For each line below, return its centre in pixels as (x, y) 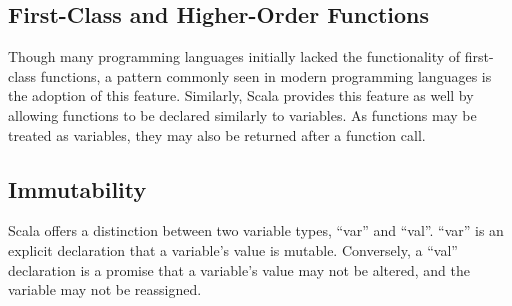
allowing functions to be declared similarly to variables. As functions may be (242, 114)
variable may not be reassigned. (105, 289)
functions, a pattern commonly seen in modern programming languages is (266, 75)
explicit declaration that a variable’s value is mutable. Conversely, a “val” (233, 249)
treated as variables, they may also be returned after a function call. (217, 134)
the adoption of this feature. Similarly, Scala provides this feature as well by (241, 95)
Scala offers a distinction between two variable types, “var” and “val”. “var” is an (256, 230)
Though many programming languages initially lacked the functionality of (234, 56)
